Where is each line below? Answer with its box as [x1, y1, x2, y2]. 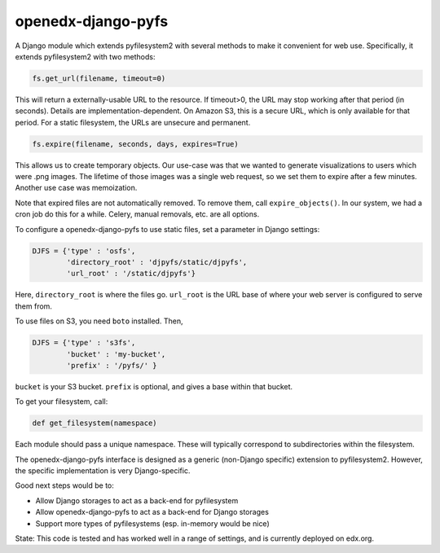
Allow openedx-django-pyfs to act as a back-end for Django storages [35, 507, 269, 517]
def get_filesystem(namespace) [32, 419, 158, 428]
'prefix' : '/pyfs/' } [66, 361, 158, 370]
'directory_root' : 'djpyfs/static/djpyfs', [66, 257, 248, 266]
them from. [15, 301, 53, 311]
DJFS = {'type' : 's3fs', [32, 338, 136, 348]
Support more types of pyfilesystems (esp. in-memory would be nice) [35, 518, 270, 529]
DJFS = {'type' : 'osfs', [32, 246, 136, 256]
